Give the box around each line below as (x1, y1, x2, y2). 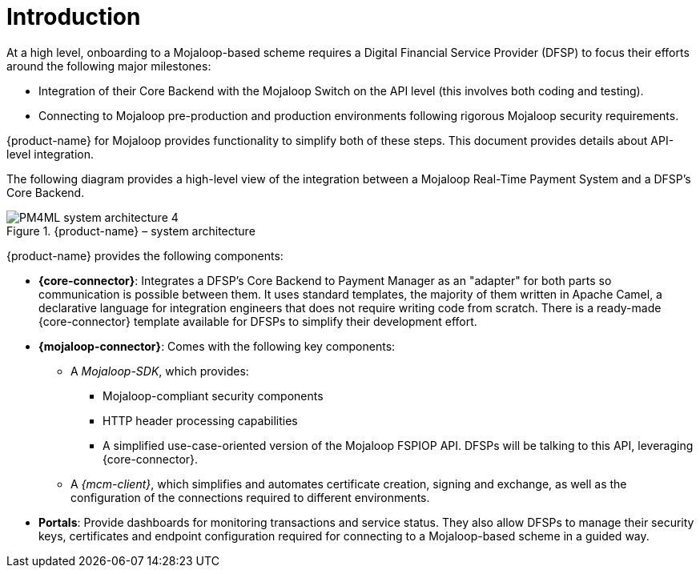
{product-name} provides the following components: (6, 248, 284, 263)
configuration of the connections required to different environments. (70, 490, 430, 504)
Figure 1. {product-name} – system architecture (6, 223, 255, 238)
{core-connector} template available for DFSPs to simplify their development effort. (38, 314, 477, 328)
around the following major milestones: (6, 58, 211, 73)
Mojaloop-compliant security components (103, 388, 324, 403)
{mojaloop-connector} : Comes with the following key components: (38, 339, 396, 353)
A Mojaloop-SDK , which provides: (70, 363, 249, 378)
